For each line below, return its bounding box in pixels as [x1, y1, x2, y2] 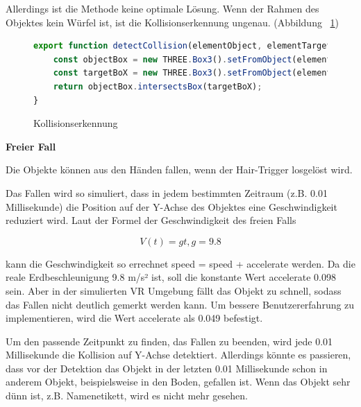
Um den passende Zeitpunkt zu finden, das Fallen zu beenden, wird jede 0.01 [6, 334, 333, 348]
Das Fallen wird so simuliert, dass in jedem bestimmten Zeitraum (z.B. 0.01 [6, 185, 328, 200]
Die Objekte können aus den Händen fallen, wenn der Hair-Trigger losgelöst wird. [6, 162, 353, 177]
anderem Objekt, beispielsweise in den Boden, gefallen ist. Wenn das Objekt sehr [6, 374, 351, 389]
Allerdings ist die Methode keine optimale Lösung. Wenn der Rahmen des [6, 1, 319, 15]
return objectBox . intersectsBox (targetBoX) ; [53, 81, 262, 92]
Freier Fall [6, 139, 56, 153]
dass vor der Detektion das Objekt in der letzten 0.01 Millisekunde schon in [6, 361, 328, 375]
